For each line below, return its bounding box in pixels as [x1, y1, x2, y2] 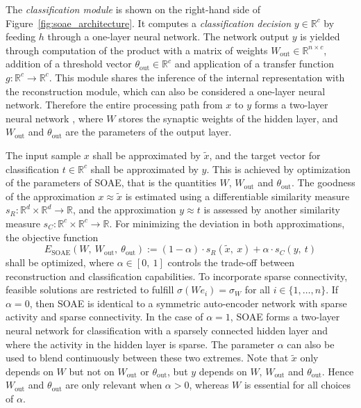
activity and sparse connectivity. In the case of [6, 309, 203, 324]
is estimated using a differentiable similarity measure [125, 188, 350, 203]
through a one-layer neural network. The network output [47, 29, 289, 44]
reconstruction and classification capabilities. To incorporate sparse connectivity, [6, 268, 348, 283]
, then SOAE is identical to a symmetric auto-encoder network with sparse [29, 295, 347, 310]
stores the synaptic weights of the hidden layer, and [119, 111, 338, 125]
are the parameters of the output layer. [65, 124, 232, 139]
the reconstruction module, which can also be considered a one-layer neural [6, 83, 326, 98]
